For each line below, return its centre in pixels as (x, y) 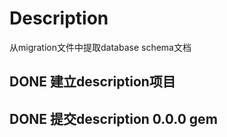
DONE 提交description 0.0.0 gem (113, 118)
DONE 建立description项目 (92, 82)
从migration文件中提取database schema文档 (100, 47)
